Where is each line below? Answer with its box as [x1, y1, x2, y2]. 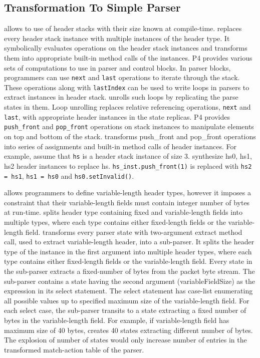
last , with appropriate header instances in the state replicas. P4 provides [4, 111, 230, 122]
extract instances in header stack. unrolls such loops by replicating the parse [4, 92, 238, 102]
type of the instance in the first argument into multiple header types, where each [4, 246, 252, 256]
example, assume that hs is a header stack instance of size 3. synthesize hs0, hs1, [4, 151, 252, 161]
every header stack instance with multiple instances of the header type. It [4, 33, 230, 43]
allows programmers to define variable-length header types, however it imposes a [4, 187, 251, 198]
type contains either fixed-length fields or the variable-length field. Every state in [4, 256, 252, 266]
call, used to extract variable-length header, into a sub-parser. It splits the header [4, 236, 254, 247]
